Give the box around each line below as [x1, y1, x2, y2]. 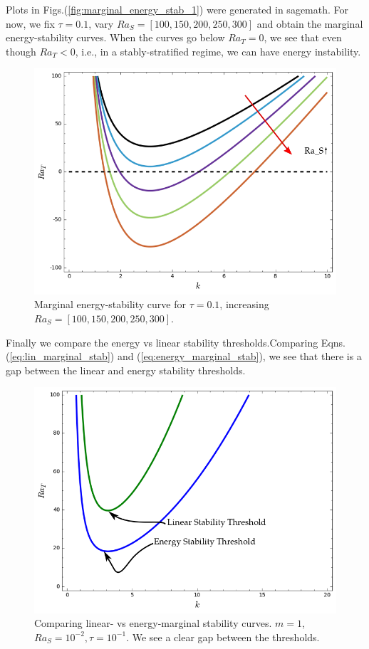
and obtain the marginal [256, 16, 363, 31]
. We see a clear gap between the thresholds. [126, 629, 320, 644]
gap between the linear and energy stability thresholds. [6, 362, 246, 377]
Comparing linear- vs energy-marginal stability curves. [34, 616, 272, 630]
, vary [88, 16, 114, 31]
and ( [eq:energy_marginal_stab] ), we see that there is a [117, 349, 362, 364]
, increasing [219, 297, 269, 312]
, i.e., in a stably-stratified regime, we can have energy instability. [75, 43, 361, 58]
